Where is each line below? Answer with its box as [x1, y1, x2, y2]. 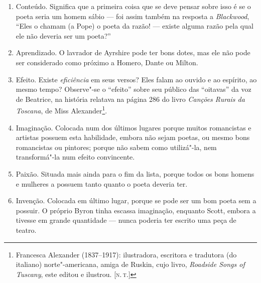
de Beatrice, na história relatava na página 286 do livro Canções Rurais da [16, 93, 245, 104]
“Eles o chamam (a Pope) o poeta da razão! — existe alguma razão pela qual [16, 21, 253, 31]
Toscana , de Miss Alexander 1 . [16, 104, 107, 115]
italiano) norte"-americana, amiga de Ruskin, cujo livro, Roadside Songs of [16, 259, 245, 269]
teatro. [16, 224, 37, 235]
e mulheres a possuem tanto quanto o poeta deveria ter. [16, 178, 188, 189]
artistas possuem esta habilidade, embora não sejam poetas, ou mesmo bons [16, 132, 250, 143]
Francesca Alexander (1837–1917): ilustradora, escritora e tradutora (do [16, 249, 237, 259]
